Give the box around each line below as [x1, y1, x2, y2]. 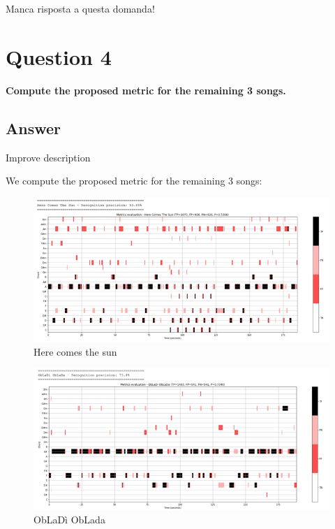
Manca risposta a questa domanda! [6, 1, 155, 15]
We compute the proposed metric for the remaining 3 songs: [6, 173, 262, 188]
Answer [6, 117, 61, 138]
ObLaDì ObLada [33, 512, 105, 527]
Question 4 [6, 42, 112, 71]
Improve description [6, 150, 91, 164]
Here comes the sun [33, 344, 117, 358]
